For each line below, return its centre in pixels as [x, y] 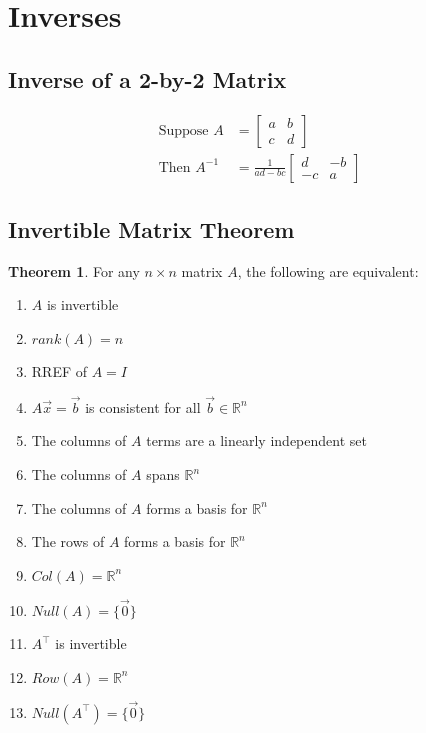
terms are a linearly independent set [256, 440]
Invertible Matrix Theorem [151, 229]
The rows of [68, 541]
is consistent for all [143, 406]
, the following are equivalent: [328, 270]
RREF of [59, 371]
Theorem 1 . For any [74, 270]
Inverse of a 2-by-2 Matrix [147, 78]
